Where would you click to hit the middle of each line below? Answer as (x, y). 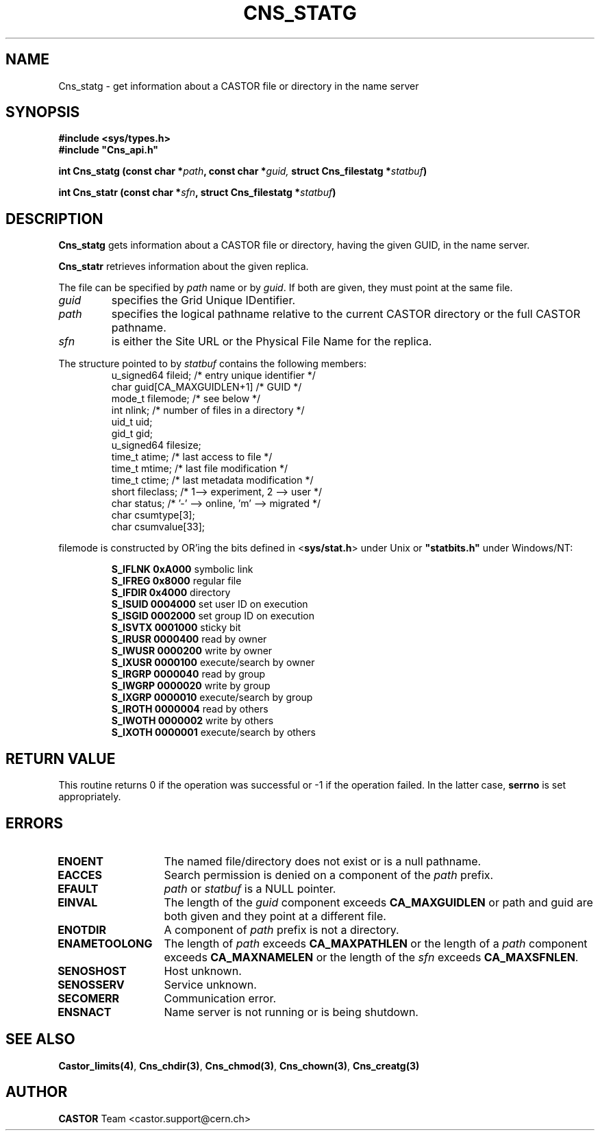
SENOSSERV (91, 984)
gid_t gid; (132, 434)
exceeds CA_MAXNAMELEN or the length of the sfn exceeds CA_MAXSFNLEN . (371, 957)
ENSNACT (85, 1012)
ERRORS (35, 823)
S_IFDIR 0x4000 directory (171, 593)
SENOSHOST (92, 971)
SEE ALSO (40, 1039)
